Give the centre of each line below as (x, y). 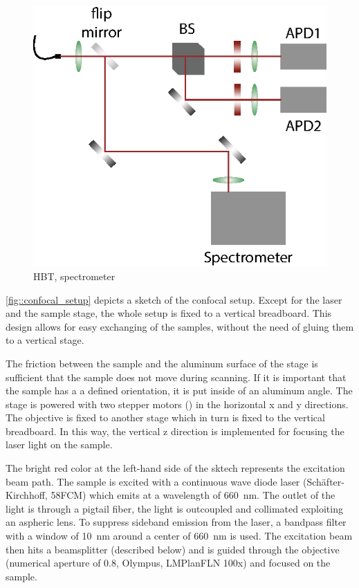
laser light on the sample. (59, 444)
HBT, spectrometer (74, 276)
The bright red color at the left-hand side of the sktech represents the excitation (175, 468)
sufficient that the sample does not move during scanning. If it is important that (176, 377)
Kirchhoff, (27, 495)
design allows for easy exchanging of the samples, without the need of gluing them (180, 326)
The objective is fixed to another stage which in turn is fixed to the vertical (165, 417)
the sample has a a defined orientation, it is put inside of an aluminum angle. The (179, 391)
